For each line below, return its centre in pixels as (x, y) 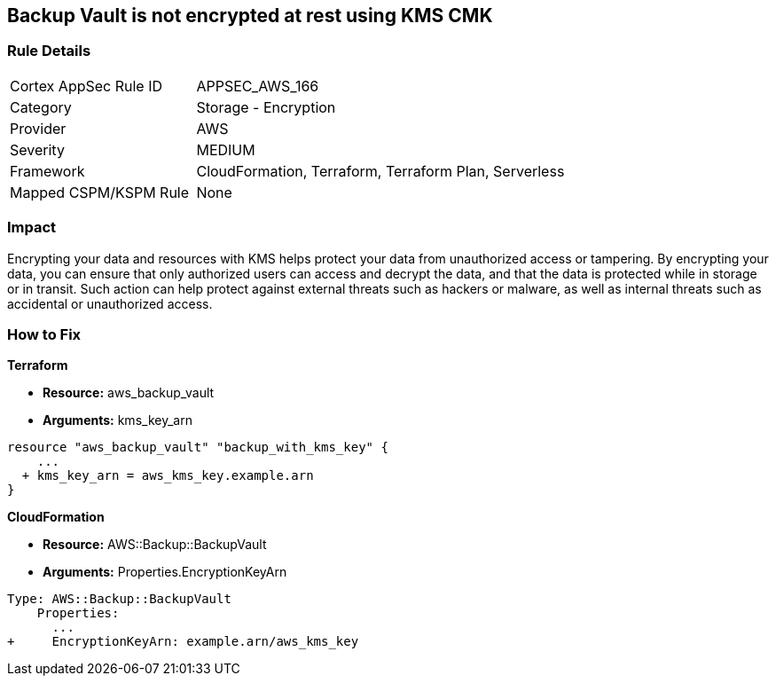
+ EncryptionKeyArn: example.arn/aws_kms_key (183, 642)
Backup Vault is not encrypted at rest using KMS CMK (250, 16)
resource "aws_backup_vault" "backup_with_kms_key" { (198, 447)
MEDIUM (226, 149)
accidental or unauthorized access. (110, 303)
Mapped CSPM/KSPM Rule (100, 192)
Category (41, 107)
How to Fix (44, 334)
